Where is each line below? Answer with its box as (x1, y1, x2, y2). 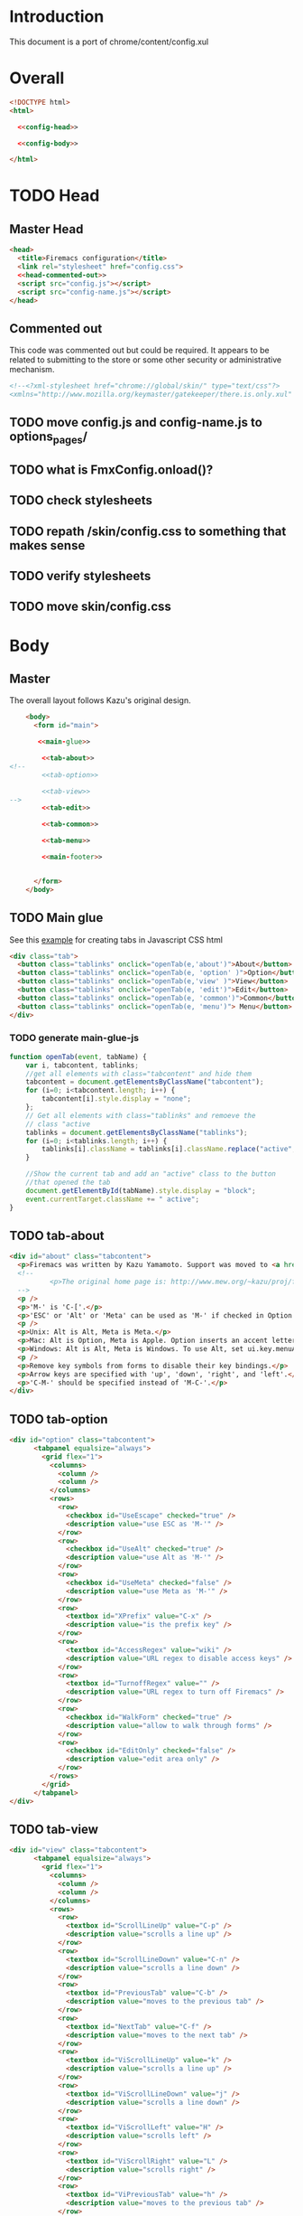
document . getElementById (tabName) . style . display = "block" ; (25, 1186, 256, 1195)
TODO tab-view (9, 1821, 99, 1836)
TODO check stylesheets (9, 493, 153, 508)
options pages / (9, 429, 88, 446)
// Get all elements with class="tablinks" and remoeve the (25, 1111, 256, 1120)
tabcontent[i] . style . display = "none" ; (41, 1094, 192, 1103)
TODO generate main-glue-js (9, 1032, 140, 1045)
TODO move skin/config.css (9, 599, 171, 615)
